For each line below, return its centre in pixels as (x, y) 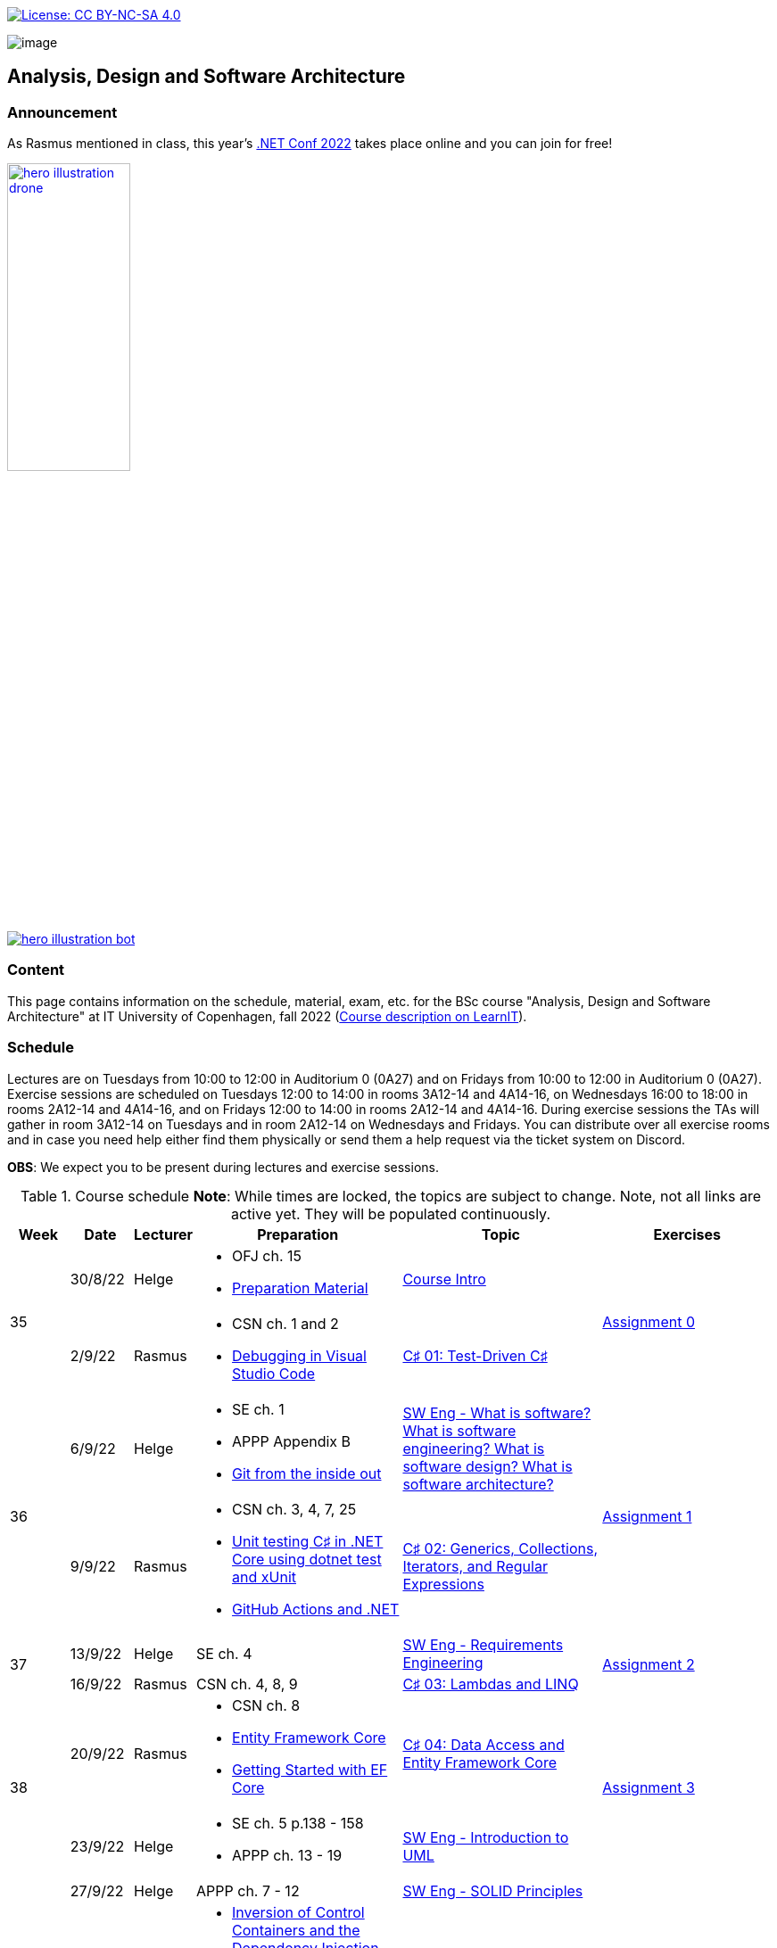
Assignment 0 (649, 1321)
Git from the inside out (307, 1473)
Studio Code (274, 1373)
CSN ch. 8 (266, 1705)
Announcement (62, 112)
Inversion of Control (298, 1912)
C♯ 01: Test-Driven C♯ (475, 1355)
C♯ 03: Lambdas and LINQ (491, 1684)
